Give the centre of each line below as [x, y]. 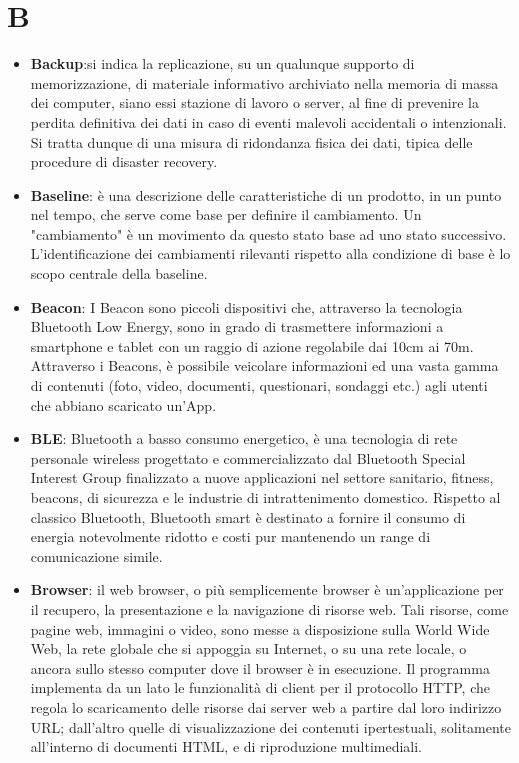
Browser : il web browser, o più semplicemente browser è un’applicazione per [267, 589]
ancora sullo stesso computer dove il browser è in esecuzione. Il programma [260, 667]
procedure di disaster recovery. [124, 161]
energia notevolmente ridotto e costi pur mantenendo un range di [230, 536]
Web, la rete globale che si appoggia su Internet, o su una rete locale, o [248, 648]
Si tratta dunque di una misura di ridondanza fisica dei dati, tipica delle [251, 141]
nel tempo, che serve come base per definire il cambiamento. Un [226, 214]
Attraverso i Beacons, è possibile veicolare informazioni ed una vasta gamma [264, 365]
